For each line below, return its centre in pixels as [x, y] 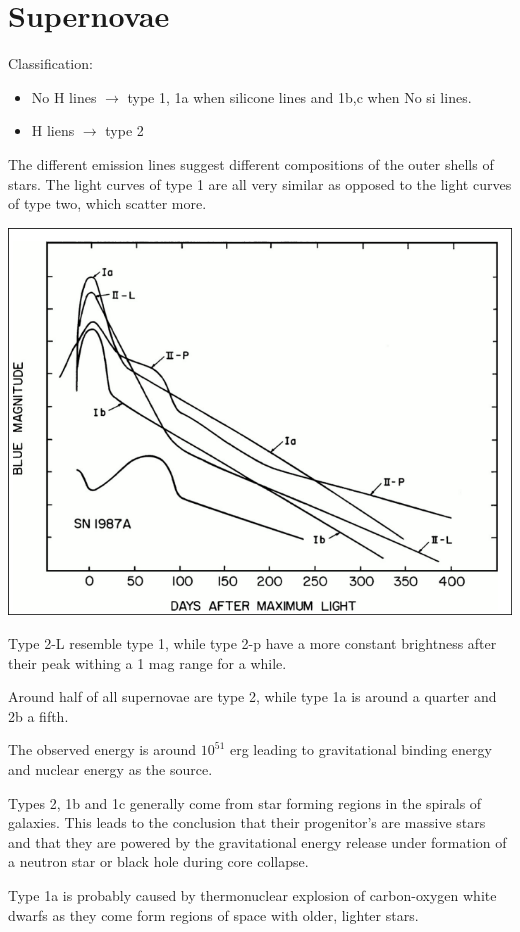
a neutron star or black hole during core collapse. [158, 861]
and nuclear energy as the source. [110, 768]
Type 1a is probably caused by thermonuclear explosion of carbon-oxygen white [252, 894]
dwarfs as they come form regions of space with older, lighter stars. [213, 914]
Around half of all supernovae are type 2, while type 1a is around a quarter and [252, 696]
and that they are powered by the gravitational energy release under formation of [257, 841]
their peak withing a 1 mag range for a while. [147, 662]
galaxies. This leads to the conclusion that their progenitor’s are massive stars [247, 822]
